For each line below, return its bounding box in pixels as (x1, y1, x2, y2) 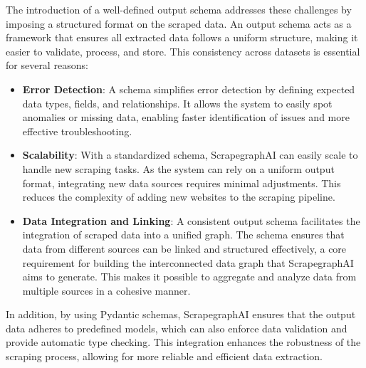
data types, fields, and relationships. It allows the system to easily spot (22, 95, 333, 110)
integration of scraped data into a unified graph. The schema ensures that (22, 227, 345, 242)
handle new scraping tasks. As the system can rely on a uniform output (22, 161, 335, 176)
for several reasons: (6, 58, 88, 73)
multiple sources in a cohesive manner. (22, 283, 191, 298)
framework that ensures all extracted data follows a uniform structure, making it (6, 30, 358, 45)
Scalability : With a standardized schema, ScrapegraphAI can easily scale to (22, 147, 358, 162)
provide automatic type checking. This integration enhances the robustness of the (6, 335, 361, 349)
